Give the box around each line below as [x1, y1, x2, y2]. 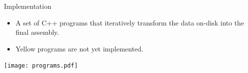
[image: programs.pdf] [4, 62, 78, 70]
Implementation [4, 1, 52, 11]
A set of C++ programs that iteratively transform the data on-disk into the [15, 17, 244, 27]
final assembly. [15, 27, 59, 37]
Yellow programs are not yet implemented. [15, 43, 143, 53]
